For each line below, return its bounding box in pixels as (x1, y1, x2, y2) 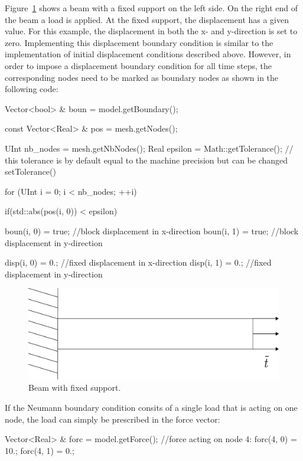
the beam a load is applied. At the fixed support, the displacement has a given (5, 13, 289, 25)
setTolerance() (5, 165, 56, 178)
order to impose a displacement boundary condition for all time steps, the (5, 59, 272, 71)
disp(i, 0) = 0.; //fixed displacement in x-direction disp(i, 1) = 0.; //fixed (5, 256, 272, 269)
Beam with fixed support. (28, 381, 121, 394)
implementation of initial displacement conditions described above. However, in (5, 48, 291, 60)
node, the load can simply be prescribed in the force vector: (5, 413, 220, 425)
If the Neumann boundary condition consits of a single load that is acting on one (5, 401, 298, 413)
